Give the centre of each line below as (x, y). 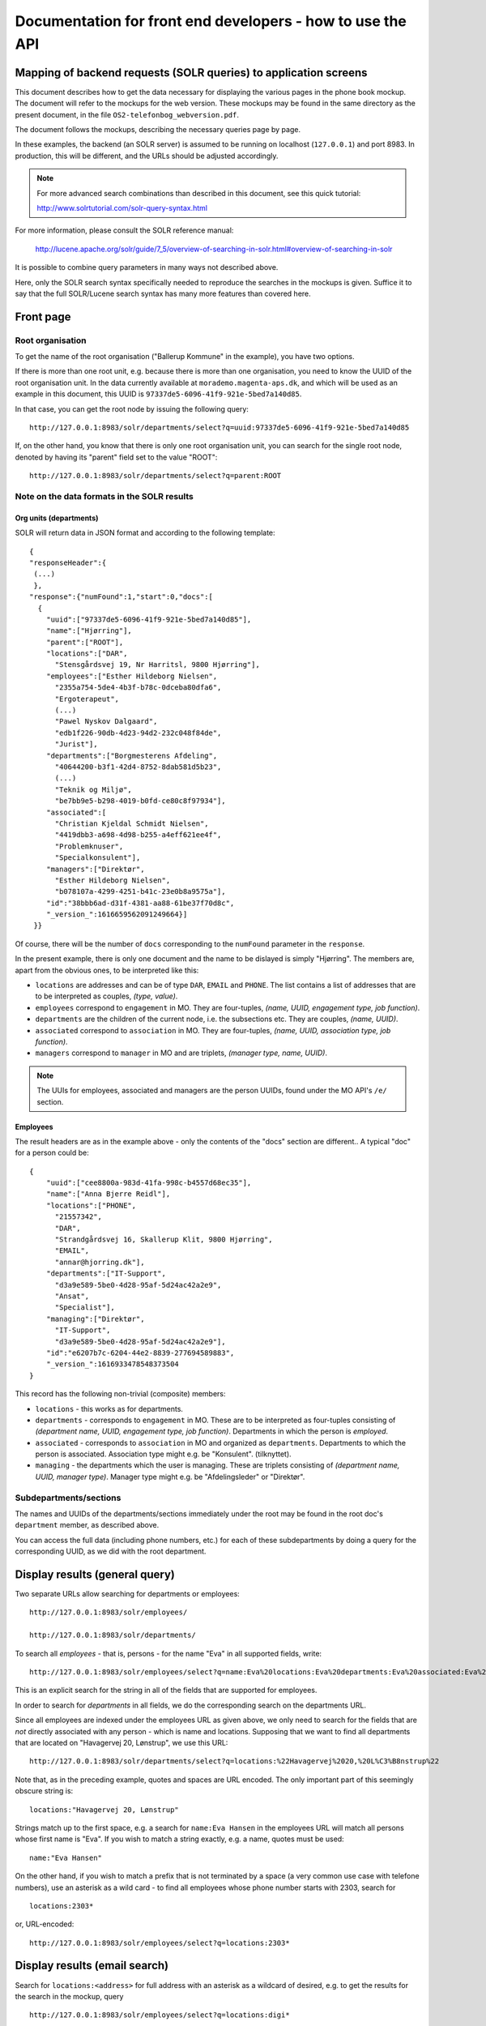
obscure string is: (44, 1791)
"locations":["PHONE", (91, 1205)
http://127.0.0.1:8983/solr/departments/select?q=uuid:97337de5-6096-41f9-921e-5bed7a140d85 (220, 428)
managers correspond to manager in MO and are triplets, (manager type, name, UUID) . (181, 1053)
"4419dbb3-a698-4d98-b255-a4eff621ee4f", (138, 835)
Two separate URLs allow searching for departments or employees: (128, 1594)
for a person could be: (52, 1153)
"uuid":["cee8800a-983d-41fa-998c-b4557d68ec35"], (149, 1183)
